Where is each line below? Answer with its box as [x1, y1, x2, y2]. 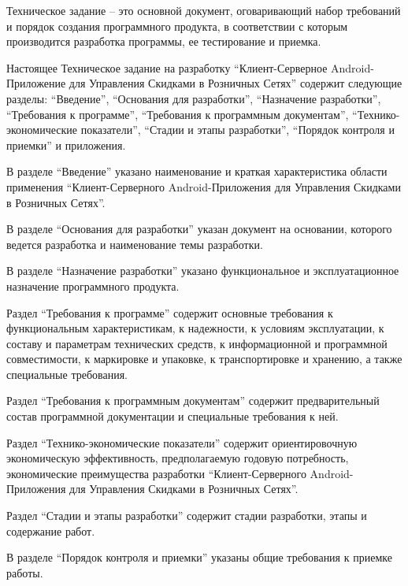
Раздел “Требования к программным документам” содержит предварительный [6, 392, 380, 409]
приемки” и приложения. [6, 136, 126, 153]
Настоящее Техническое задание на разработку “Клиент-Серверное [6, 59, 328, 76]
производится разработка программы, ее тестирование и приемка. [6, 33, 321, 50]
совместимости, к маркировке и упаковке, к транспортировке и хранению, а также [6, 350, 402, 367]
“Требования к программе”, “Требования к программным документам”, [6, 106, 349, 122]
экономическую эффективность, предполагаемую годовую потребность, [6, 450, 349, 466]
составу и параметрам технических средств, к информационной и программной [6, 335, 388, 351]
